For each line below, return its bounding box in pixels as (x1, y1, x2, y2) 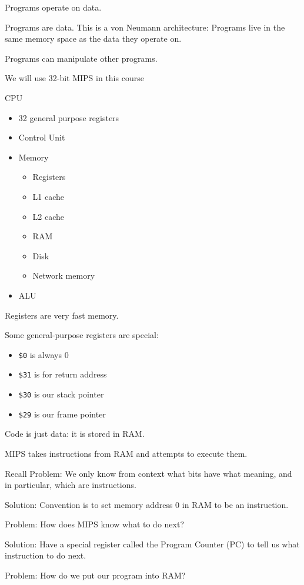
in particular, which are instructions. (5, 479, 136, 491)
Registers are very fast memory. (5, 309, 119, 321)
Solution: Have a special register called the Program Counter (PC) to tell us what (5, 537, 300, 550)
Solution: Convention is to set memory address (5, 498, 173, 510)
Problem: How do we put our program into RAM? (5, 569, 186, 581)
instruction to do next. (5, 549, 86, 561)
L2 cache (32, 210, 65, 222)
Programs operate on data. (5, 1, 102, 13)
